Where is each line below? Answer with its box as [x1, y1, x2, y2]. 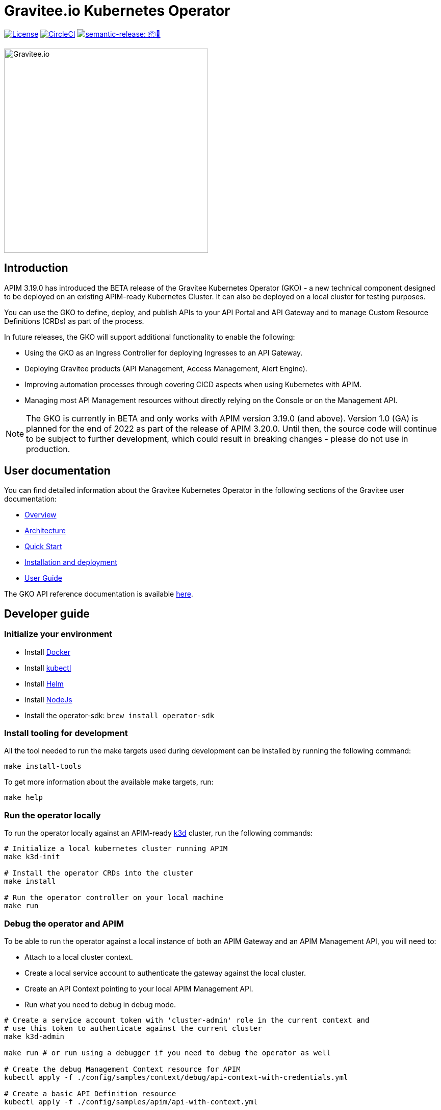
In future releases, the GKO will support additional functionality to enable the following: [4, 332, 295, 341]
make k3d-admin [4, 1032, 65, 1041]
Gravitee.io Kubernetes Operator [4, 2, 230, 19]
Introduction [4, 262, 68, 275]
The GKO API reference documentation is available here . [4, 589, 193, 599]
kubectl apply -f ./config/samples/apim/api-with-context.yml [4, 1097, 258, 1106]
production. [26, 443, 70, 454]
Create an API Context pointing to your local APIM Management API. [24, 984, 253, 993]
